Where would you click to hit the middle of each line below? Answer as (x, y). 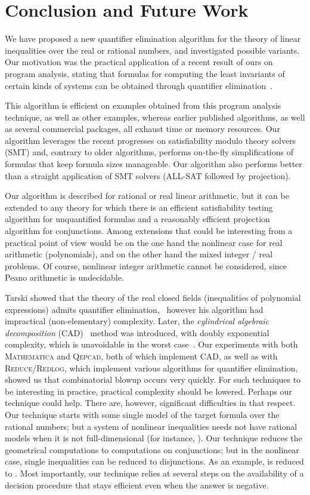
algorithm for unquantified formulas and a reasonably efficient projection (137, 219)
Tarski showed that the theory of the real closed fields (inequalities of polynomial (153, 297)
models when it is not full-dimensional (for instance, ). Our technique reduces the (154, 438)
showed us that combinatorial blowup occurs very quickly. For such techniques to (153, 379)
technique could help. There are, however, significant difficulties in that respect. (150, 403)
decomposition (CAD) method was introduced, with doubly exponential (137, 332)
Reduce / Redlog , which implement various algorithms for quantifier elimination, (151, 368)
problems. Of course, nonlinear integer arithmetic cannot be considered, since (146, 265)
